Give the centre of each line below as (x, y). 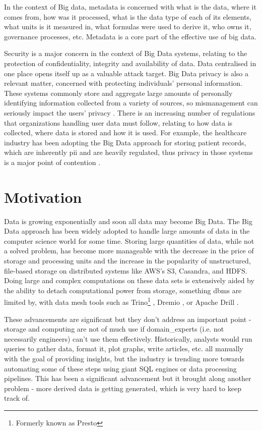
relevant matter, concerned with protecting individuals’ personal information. (123, 83)
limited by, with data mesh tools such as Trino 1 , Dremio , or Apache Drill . (121, 301)
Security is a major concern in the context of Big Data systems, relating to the (126, 53)
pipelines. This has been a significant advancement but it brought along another (128, 378)
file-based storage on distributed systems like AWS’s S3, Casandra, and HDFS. (126, 270)
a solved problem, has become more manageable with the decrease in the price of (129, 251)
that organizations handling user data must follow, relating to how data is (118, 122)
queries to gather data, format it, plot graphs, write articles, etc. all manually (124, 348)
